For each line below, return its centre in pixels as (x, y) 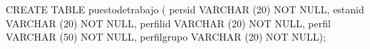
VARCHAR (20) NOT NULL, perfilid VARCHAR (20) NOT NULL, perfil (168, 23)
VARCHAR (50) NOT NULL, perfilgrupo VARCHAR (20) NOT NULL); (166, 37)
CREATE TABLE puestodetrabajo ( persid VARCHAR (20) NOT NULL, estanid (185, 9)
